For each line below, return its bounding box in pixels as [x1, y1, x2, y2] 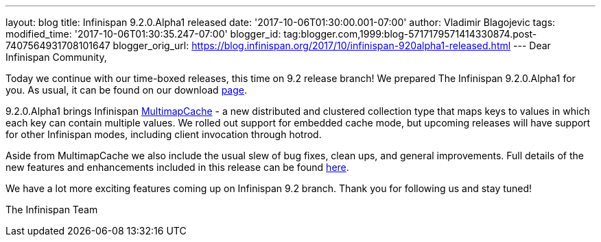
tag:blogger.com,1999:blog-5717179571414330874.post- [283, 28, 537, 40]
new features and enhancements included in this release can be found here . [5, 161, 349, 173]
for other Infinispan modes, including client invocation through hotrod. [5, 129, 322, 140]
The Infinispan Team [5, 204, 98, 215]
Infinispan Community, [5, 51, 107, 63]
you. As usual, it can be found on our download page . [5, 84, 247, 96]
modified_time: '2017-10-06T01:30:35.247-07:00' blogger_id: [5, 28, 281, 40]
